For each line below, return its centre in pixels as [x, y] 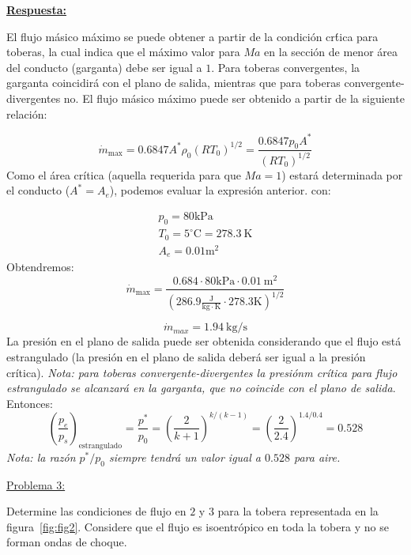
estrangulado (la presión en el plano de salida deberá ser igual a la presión [186, 357]
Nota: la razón [41, 457]
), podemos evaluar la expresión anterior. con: [220, 190]
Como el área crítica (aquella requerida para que [124, 174]
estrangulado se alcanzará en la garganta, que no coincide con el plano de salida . [201, 388]
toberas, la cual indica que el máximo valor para [123, 52]
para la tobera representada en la [298, 511]
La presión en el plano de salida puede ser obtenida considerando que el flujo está [204, 341]
